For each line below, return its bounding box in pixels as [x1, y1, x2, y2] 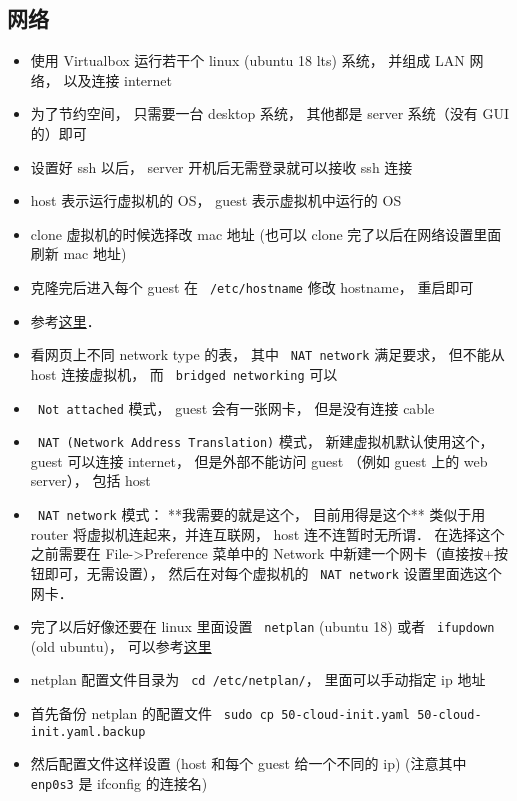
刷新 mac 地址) [30, 243, 127, 264]
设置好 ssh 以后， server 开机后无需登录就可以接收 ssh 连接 [30, 156, 413, 177]
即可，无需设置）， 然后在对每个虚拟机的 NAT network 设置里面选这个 [44, 562, 502, 583]
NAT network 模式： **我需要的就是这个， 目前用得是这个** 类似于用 [37, 504, 486, 525]
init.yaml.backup [30, 724, 146, 739]
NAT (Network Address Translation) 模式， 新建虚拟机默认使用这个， [37, 431, 494, 452]
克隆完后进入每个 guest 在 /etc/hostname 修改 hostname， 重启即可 [30, 276, 474, 297]
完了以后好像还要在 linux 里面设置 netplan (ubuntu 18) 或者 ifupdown [30, 616, 495, 637]
